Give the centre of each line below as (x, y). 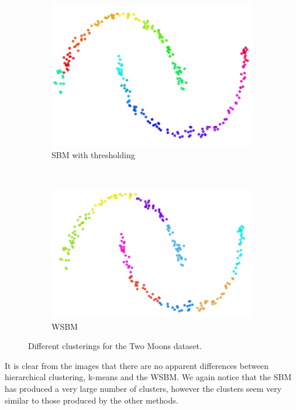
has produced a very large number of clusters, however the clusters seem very (143, 389)
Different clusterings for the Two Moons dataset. (115, 346)
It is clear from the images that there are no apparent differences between (137, 365)
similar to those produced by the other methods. (92, 400)
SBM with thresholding (93, 155)
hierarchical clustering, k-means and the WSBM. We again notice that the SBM (148, 377)
